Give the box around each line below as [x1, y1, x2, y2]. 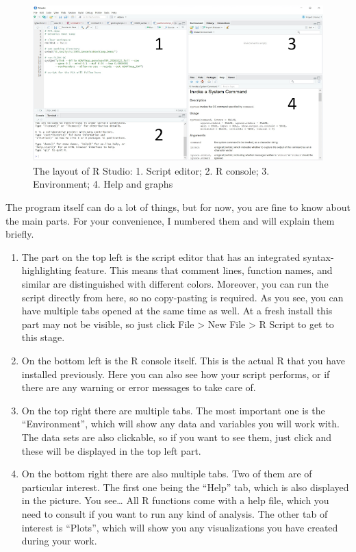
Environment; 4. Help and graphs [33, 177, 173, 191]
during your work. [21, 534, 97, 548]
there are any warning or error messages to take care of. [21, 380, 256, 394]
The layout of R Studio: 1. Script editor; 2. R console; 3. [33, 163, 270, 177]
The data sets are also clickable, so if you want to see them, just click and [21, 429, 332, 444]
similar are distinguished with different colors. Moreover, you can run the [21, 277, 329, 290]
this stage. [21, 330, 65, 344]
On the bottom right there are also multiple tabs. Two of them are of [21, 466, 312, 481]
